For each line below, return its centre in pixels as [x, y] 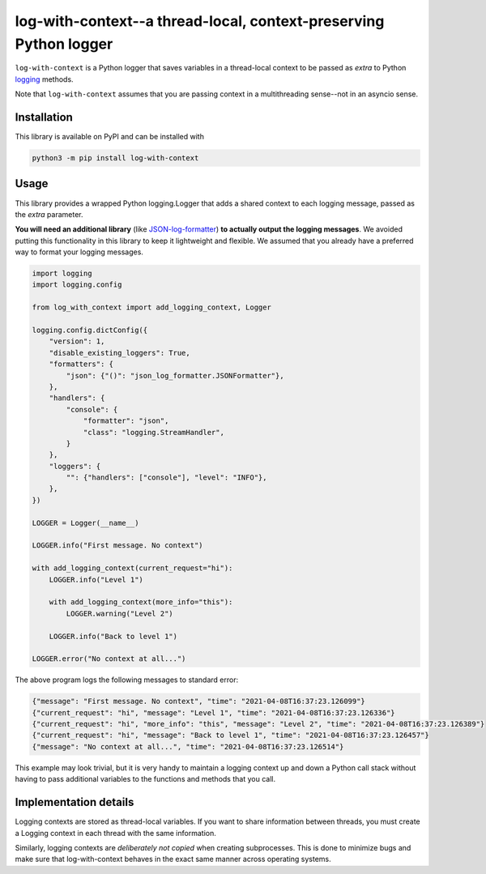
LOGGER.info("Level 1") [96, 580]
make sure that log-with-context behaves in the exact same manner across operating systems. [173, 859]
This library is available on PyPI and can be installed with [109, 137]
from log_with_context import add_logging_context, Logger [151, 307]
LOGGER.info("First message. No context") [117, 546]
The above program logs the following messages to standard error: [127, 680]
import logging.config [77, 285]
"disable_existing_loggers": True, [119, 353]
